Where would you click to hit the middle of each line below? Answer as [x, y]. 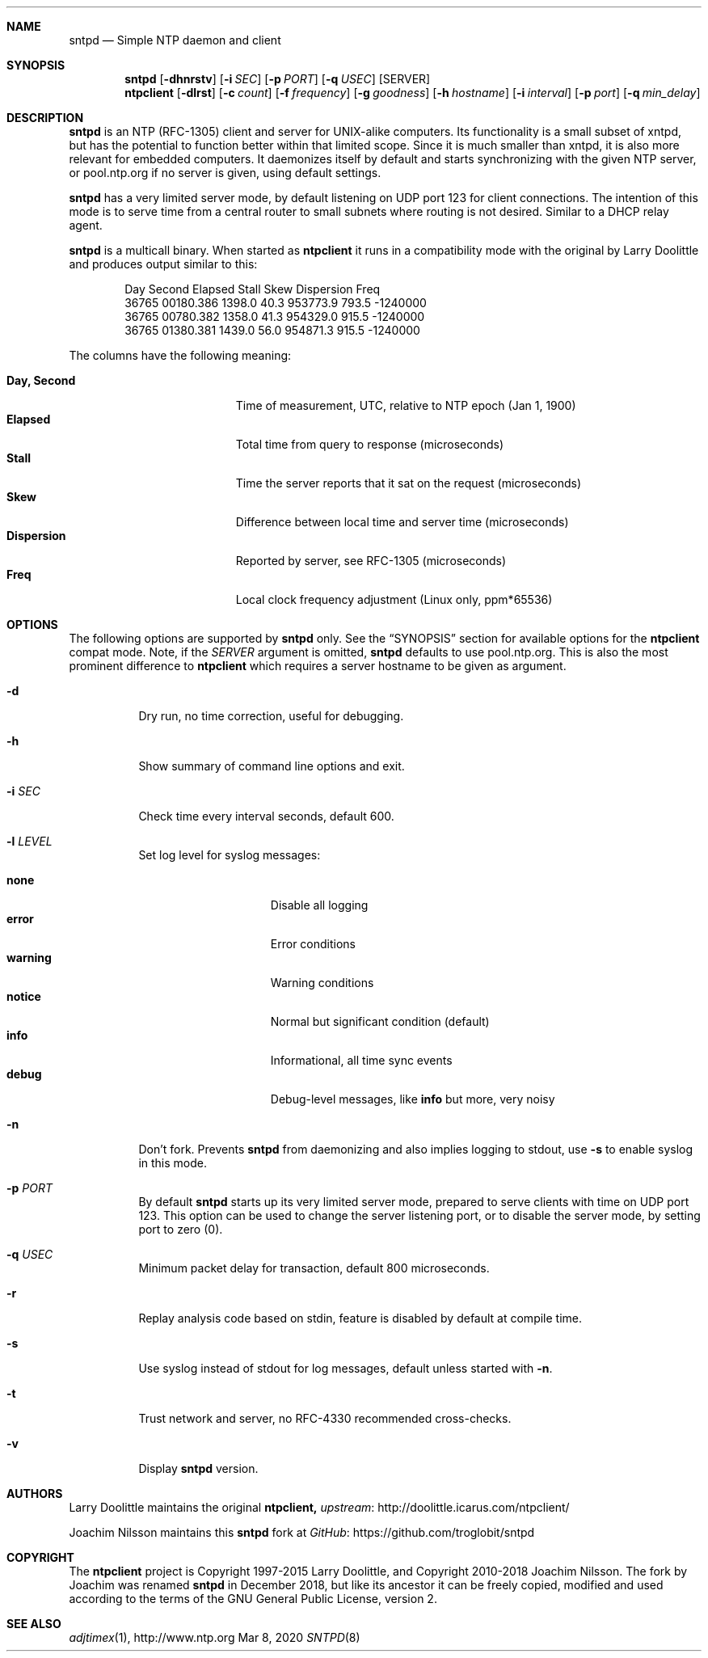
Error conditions [313, 944]
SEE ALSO [34, 1624]
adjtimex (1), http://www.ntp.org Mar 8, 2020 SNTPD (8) [215, 1637]
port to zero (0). [181, 1229]
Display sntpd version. [198, 1468]
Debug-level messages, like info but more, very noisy [413, 1099]
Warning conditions [322, 983]
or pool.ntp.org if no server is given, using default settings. [225, 173]
